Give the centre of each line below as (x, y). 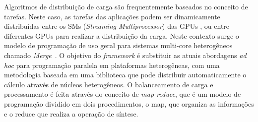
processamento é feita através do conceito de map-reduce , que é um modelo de (123, 94)
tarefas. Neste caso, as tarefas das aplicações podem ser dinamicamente (112, 16)
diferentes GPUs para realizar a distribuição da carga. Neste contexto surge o (122, 35)
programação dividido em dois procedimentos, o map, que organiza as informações (129, 103)
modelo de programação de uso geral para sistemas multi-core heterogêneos (118, 45)
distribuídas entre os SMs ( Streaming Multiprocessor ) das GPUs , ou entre (117, 26)
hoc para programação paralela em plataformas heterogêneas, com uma (112, 65)
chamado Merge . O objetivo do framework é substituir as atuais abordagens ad (125, 55)
